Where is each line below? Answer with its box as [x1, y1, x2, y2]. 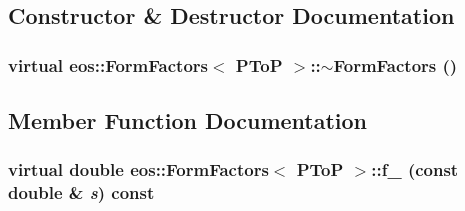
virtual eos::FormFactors [8, 52, 208, 77]
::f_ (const [371, 157, 459, 182]
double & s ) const [8, 180, 155, 205]
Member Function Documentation [8, 105, 368, 136]
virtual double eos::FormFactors [8, 157, 269, 182]
